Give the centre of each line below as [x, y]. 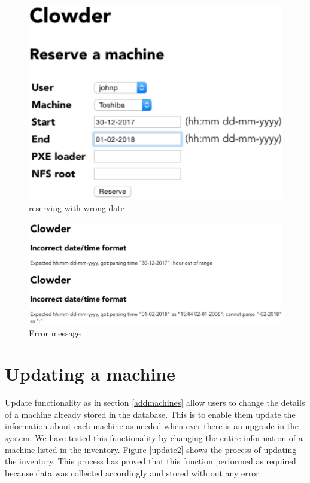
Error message [55, 332]
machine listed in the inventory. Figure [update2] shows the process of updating [151, 449]
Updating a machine [90, 374]
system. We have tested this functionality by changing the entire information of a [154, 438]
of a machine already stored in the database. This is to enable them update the [150, 414]
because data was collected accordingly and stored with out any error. [133, 473]
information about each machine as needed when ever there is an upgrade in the [152, 426]
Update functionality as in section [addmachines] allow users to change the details [155, 402]
